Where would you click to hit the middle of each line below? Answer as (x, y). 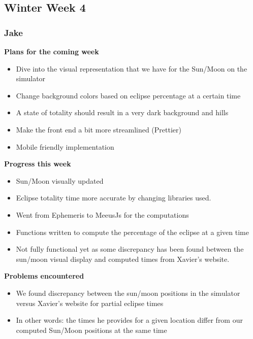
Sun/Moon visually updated (60, 180)
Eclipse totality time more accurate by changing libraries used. (114, 198)
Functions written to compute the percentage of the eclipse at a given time (132, 232)
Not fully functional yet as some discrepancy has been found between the (130, 249)
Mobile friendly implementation (65, 146)
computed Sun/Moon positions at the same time (91, 330)
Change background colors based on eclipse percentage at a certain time (128, 95)
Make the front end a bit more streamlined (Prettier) (99, 129)
